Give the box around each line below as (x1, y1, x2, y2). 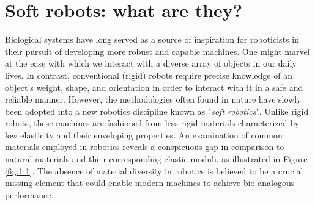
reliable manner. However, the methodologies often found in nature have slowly (5, 93, 302, 106)
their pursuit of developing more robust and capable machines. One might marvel (5, 45, 310, 57)
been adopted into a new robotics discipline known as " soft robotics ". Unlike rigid (5, 104, 309, 117)
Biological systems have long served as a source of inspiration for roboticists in (5, 33, 299, 46)
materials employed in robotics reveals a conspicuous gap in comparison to (5, 140, 284, 153)
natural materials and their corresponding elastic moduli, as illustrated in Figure (5, 153, 308, 165)
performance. (5, 188, 54, 201)
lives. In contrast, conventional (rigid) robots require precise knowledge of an (5, 68, 292, 81)
